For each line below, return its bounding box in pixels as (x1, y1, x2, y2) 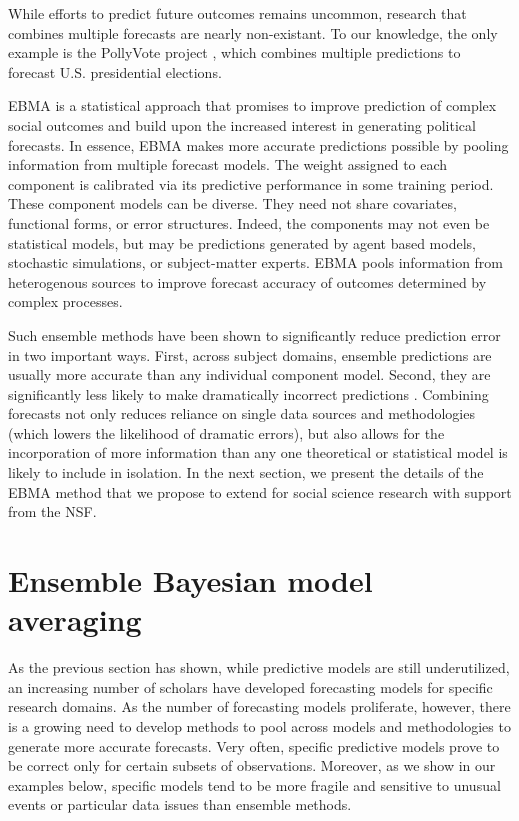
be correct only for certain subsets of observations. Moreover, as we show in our (8, 755, 496, 776)
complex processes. (8, 291, 123, 312)
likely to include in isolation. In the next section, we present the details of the (8, 462, 484, 483)
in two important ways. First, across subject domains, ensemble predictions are (8, 344, 492, 365)
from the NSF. (8, 501, 97, 522)
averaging (8, 599, 142, 640)
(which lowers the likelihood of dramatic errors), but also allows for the (8, 422, 445, 443)
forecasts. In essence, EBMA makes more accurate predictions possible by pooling (8, 134, 509, 155)
